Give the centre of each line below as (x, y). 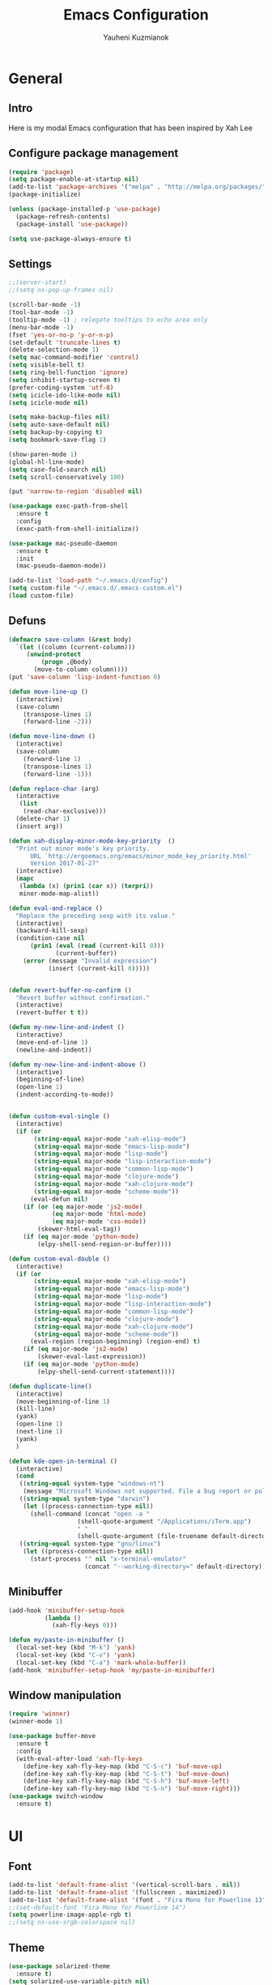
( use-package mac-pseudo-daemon (63, 543)
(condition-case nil (50, 938)
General (36, 78)
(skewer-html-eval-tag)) (79, 1229)
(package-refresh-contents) (63, 216)
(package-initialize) (45, 195)
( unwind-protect (54, 655)
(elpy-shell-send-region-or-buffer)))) (105, 1244)
